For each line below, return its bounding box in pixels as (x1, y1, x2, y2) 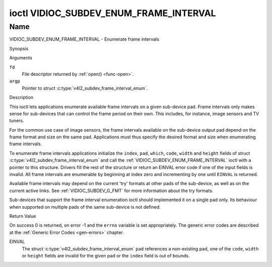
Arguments (9, 55, 33, 61)
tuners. (9, 118, 24, 124)
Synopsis (9, 45, 29, 51)
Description (9, 95, 34, 101)
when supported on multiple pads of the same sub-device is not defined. (9, 204, 161, 210)
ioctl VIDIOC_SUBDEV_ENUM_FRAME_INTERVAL (9, 8, 216, 19)
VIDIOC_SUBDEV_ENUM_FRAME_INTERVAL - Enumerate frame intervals (9, 36, 160, 42)
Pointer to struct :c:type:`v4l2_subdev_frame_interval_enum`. (22, 85, 148, 91)
